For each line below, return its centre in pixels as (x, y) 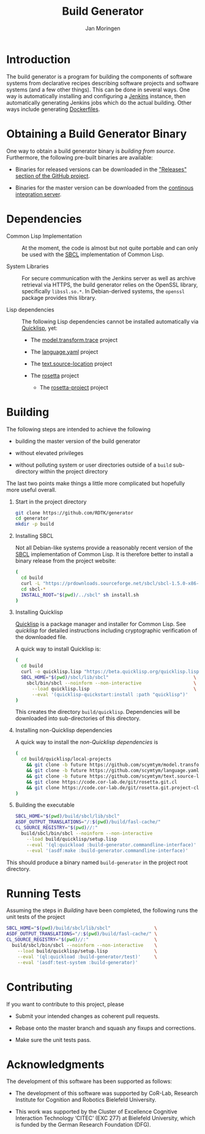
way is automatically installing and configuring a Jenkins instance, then (96, 96)
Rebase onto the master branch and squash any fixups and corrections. (105, 1028)
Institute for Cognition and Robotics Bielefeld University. (86, 1100)
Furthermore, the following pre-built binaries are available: (80, 157)
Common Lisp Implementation (44, 236)
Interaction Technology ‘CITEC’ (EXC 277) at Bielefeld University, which (105, 1118)
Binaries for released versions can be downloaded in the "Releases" (101, 169)
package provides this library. (59, 297)
